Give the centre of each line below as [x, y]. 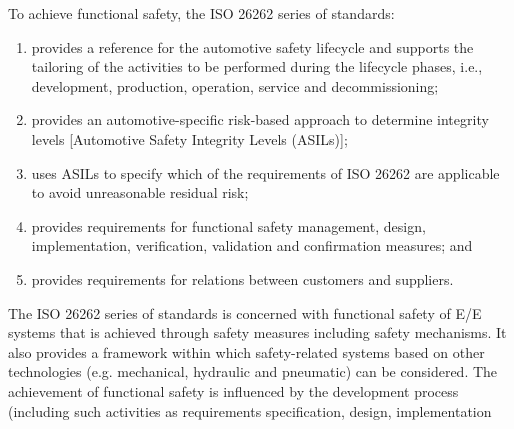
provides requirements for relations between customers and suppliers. [242, 278]
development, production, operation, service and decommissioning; [235, 85]
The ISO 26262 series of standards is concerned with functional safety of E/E [245, 312]
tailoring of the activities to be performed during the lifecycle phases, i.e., [257, 66]
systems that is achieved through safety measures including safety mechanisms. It [257, 332]
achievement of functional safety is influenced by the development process [233, 390]
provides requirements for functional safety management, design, [228, 225]
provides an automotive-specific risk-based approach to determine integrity [260, 119]
